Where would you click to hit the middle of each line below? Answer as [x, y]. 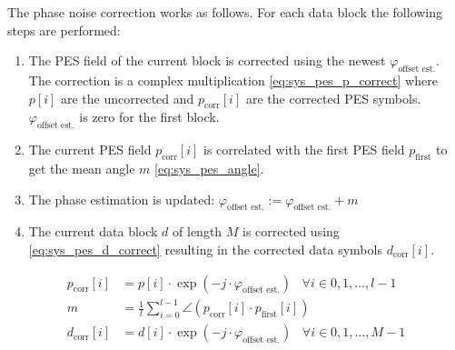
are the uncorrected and [128, 98]
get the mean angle [82, 168]
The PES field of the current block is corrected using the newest [207, 60]
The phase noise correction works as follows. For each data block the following [225, 12]
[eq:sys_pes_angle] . [209, 168]
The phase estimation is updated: [122, 199]
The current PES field [90, 150]
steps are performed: [64, 30]
